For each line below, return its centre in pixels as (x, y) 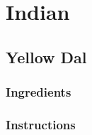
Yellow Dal (46, 56)
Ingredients (39, 92)
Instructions (41, 124)
